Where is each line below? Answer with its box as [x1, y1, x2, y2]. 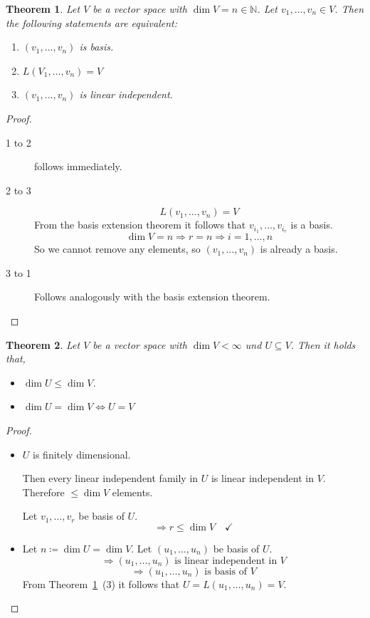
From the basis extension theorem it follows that [34, 217, 246, 232]
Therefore [22, 484, 65, 499]
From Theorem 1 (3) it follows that [22, 576, 180, 591]
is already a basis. [260, 241, 338, 256]
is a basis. [290, 217, 333, 232]
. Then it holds [290, 337, 356, 352]
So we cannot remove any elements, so [34, 241, 201, 256]
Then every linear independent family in [22, 471, 199, 486]
